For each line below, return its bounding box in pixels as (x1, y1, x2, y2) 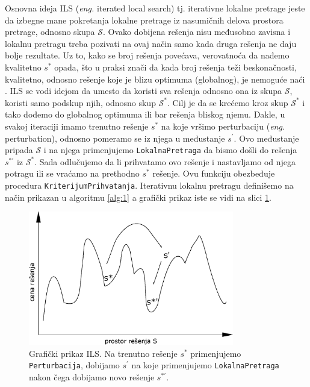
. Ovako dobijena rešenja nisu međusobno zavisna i (103, 25, 291, 38)
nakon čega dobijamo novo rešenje (29, 370, 155, 383)
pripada (5, 143, 33, 156)
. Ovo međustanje (234, 131, 299, 144)
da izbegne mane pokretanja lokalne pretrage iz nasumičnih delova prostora (5, 13, 284, 26)
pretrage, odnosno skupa (5, 25, 95, 38)
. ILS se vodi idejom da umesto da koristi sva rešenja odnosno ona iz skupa (5, 84, 282, 97)
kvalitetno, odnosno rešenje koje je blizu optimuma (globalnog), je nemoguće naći (5, 72, 305, 85)
